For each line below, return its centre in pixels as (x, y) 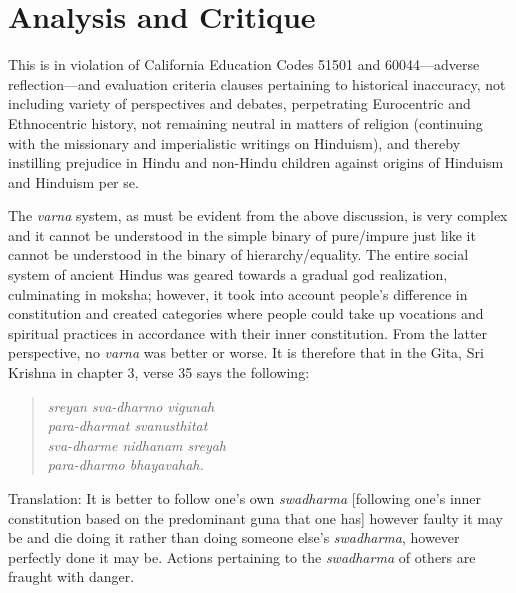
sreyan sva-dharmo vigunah (131, 405)
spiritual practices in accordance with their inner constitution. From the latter (248, 332)
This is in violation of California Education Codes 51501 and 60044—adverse (244, 64)
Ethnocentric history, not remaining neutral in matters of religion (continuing (245, 122)
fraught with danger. (71, 576)
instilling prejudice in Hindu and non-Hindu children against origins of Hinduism (256, 162)
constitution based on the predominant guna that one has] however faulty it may (255, 517)
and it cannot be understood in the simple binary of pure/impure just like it (242, 234)
